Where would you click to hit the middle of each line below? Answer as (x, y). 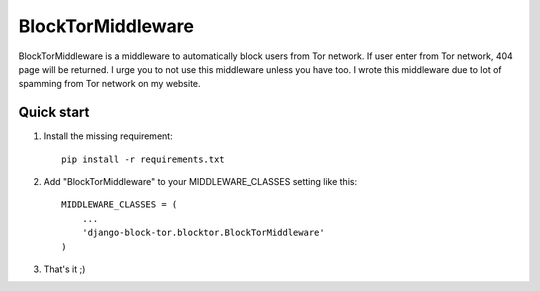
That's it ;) (64, 269)
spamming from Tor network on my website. (109, 84)
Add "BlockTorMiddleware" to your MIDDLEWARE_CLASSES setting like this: (200, 182)
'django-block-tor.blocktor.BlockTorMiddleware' (203, 233)
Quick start (54, 112)
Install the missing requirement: (108, 136)
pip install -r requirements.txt (143, 159)
